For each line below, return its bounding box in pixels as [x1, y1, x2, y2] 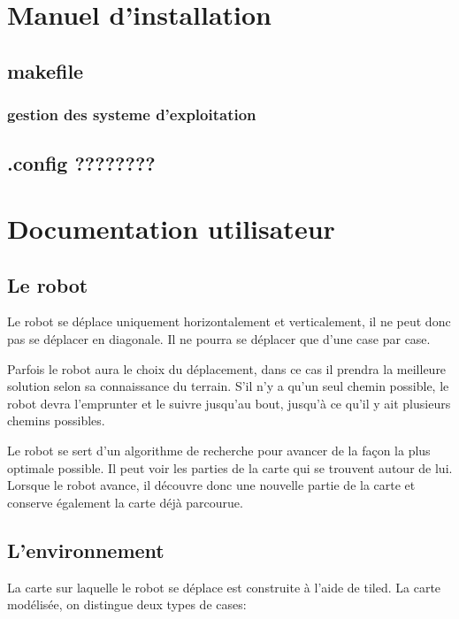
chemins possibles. [7, 411, 105, 430]
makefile [7, 57, 84, 84]
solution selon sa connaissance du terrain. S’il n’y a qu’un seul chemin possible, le [7, 377, 449, 395]
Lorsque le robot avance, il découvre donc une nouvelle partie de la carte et [7, 476, 416, 494]
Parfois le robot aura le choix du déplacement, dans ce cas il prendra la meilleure [7, 359, 447, 378]
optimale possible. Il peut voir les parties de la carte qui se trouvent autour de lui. [7, 458, 453, 477]
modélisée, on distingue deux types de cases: [7, 595, 247, 614]
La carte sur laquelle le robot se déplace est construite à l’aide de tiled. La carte [7, 577, 441, 596]
